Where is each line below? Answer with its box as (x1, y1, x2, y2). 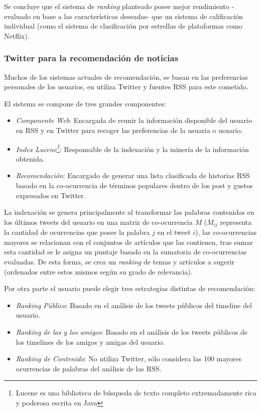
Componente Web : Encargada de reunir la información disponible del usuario (16, 115, 252, 125)
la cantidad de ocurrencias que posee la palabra (4, 227, 150, 237)
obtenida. (16, 153, 45, 164)
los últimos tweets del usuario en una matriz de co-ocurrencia (4, 216, 193, 227)
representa (220, 216, 252, 227)
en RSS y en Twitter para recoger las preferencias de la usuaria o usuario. (16, 124, 243, 135)
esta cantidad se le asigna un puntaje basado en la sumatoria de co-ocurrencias (4, 246, 247, 257)
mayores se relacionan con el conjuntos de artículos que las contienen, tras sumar (4, 236, 253, 247)
